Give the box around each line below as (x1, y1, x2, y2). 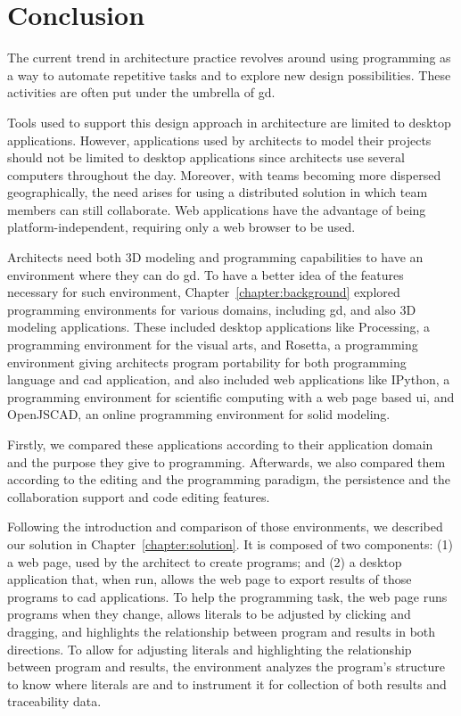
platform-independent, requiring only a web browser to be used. (7, 218, 356, 236)
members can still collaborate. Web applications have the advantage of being (7, 200, 426, 218)
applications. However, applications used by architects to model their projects (7, 130, 432, 149)
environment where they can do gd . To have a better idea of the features (7, 265, 404, 284)
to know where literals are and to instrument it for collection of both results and (7, 674, 447, 693)
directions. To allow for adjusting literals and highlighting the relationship (7, 639, 412, 658)
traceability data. (7, 692, 102, 711)
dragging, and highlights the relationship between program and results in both (7, 621, 436, 640)
